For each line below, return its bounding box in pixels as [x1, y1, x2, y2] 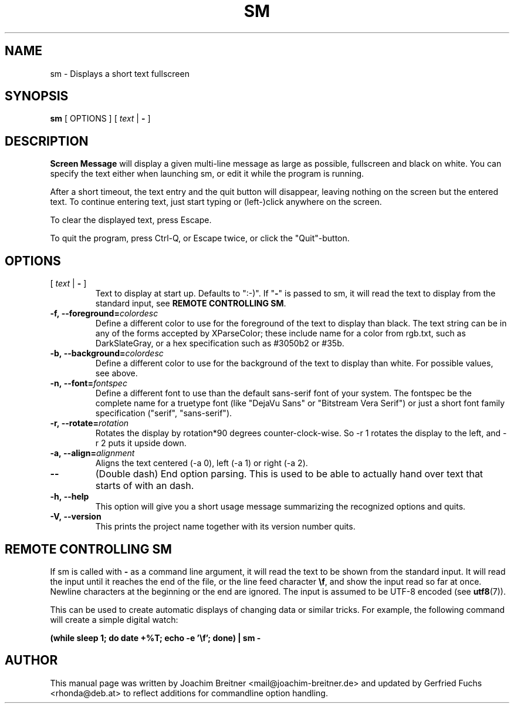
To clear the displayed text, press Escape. [50, 215, 212, 225]
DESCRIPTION [5, 133, 89, 149]
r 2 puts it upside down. [95, 438, 187, 449]
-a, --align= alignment [50, 448, 135, 458]
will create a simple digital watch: [50, 614, 178, 625]
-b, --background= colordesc [50, 348, 164, 359]
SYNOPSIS [5, 89, 69, 104]
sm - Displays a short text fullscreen [50, 68, 190, 79]
